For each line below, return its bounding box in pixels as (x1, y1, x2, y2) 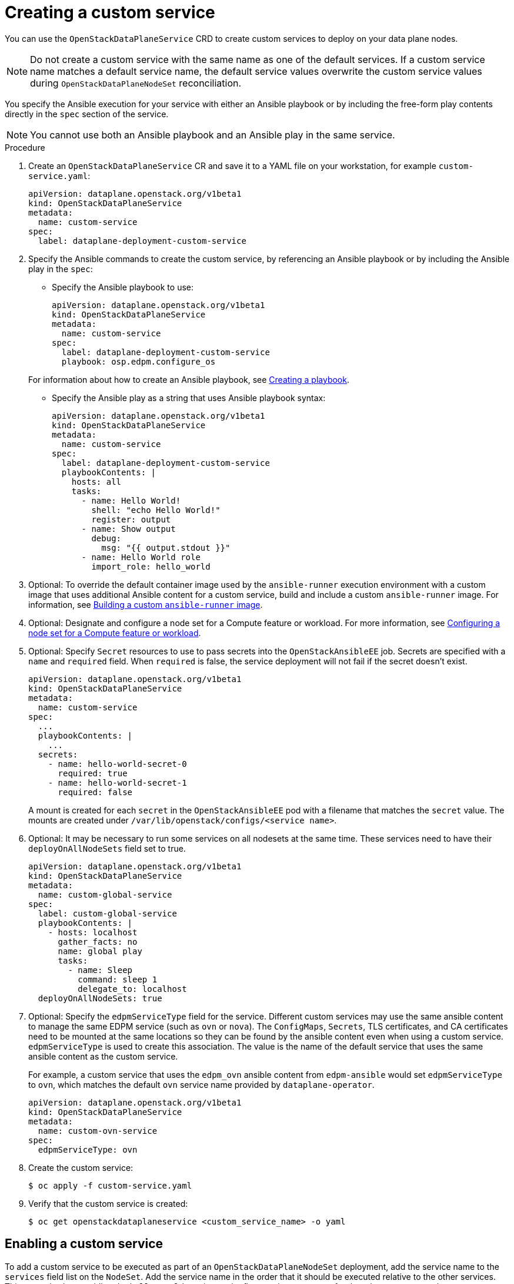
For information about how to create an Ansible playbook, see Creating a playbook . (28, 374, 349, 385)
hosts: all (71, 476, 122, 487)
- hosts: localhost (48, 927, 138, 937)
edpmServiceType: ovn (38, 1144, 138, 1154)
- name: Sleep (68, 965, 133, 975)
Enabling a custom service (5, 1236, 163, 1252)
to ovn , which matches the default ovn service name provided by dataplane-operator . (28, 1079, 375, 1090)
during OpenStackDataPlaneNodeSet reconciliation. (30, 77, 242, 89)
